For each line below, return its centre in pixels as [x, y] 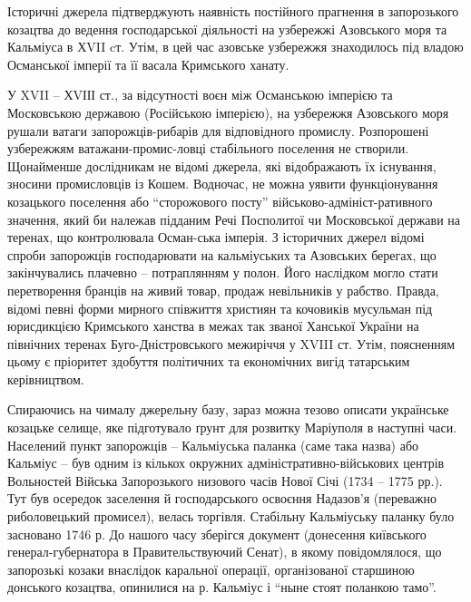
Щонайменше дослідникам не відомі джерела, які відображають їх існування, [222, 165]
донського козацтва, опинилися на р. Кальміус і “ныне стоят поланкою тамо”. [222, 587]
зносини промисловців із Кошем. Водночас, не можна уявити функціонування [223, 184]
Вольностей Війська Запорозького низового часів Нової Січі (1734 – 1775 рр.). [225, 480]
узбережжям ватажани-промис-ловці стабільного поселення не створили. [208, 148]
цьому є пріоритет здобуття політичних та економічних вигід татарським [209, 361]
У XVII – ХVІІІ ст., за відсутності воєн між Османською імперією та [200, 95]
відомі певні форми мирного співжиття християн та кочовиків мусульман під [220, 308]
